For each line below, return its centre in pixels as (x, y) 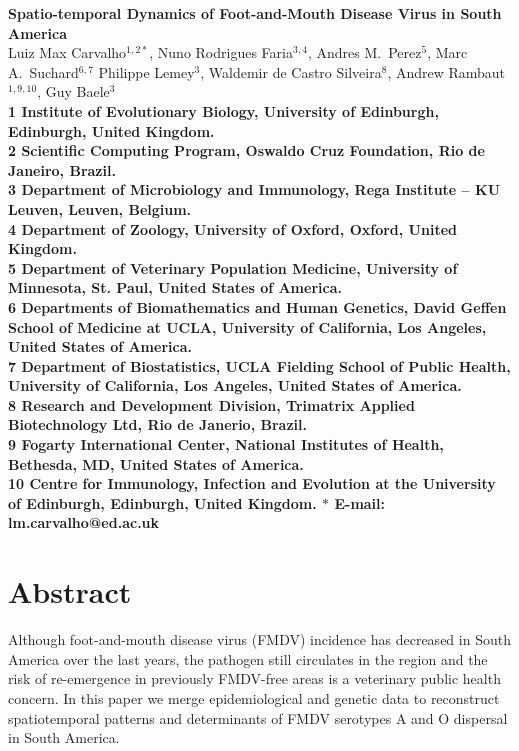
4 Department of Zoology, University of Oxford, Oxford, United (232, 228)
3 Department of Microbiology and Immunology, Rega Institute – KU (254, 189)
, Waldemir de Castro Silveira (291, 71)
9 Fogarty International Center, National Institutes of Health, (226, 444)
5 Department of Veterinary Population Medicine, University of (233, 267)
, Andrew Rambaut (446, 71)
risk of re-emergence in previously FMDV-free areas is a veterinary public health (254, 678)
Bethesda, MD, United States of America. (156, 463)
